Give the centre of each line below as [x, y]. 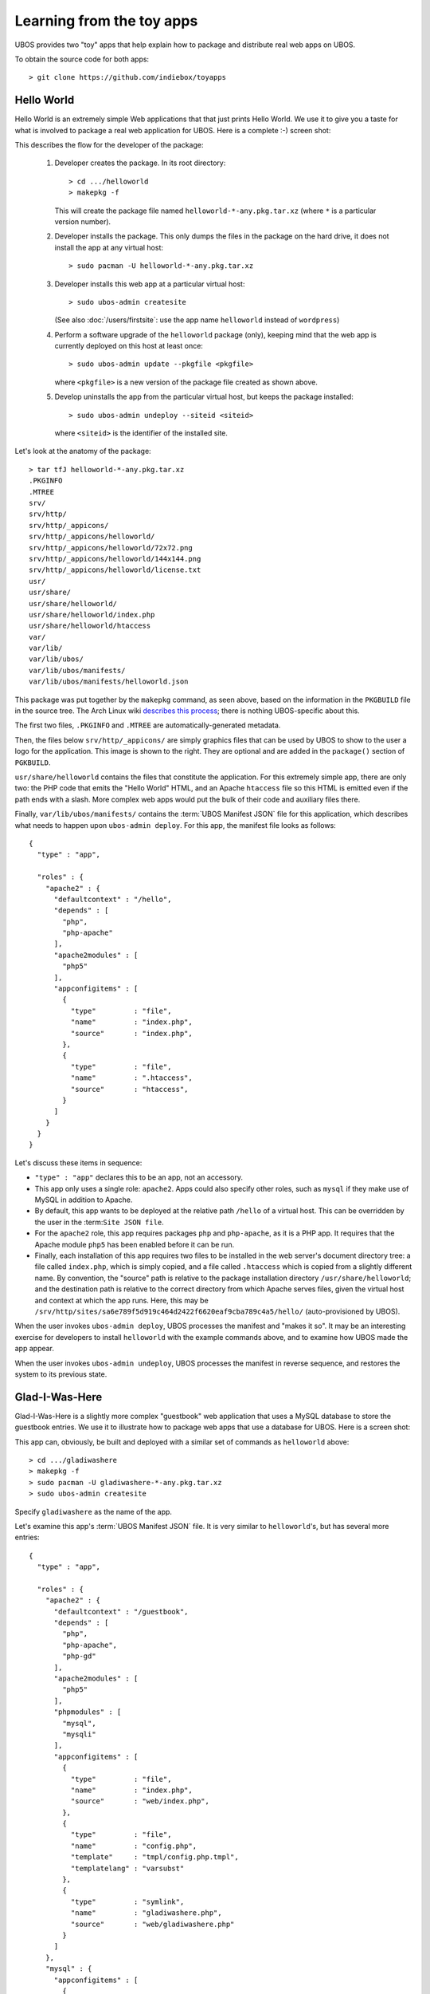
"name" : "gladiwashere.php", [146, 1913]
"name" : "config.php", [134, 1846]
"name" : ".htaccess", [131, 1078]
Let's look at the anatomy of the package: [83, 451]
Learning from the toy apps [106, 21]
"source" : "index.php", [131, 1033]
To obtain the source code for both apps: [82, 59]
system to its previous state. [61, 1374]
